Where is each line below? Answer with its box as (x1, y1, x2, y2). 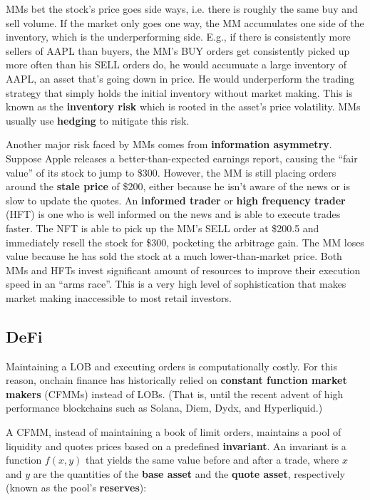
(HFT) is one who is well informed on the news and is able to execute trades (6, 207, 341, 222)
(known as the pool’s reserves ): (6, 480, 147, 495)
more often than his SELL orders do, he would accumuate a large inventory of (6, 57, 347, 72)
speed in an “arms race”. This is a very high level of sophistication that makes (6, 276, 346, 291)
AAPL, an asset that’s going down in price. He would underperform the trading (6, 71, 354, 85)
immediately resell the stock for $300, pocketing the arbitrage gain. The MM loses (6, 234, 364, 249)
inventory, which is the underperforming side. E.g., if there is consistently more (6, 29, 351, 44)
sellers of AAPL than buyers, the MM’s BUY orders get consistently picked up (6, 43, 350, 58)
